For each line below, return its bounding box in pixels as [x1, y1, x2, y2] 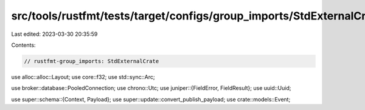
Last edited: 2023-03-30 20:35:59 [11, 30, 98, 38]
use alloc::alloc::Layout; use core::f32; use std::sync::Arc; [11, 73, 155, 80]
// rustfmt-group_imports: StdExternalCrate [24, 58, 159, 64]
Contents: [11, 41, 36, 49]
